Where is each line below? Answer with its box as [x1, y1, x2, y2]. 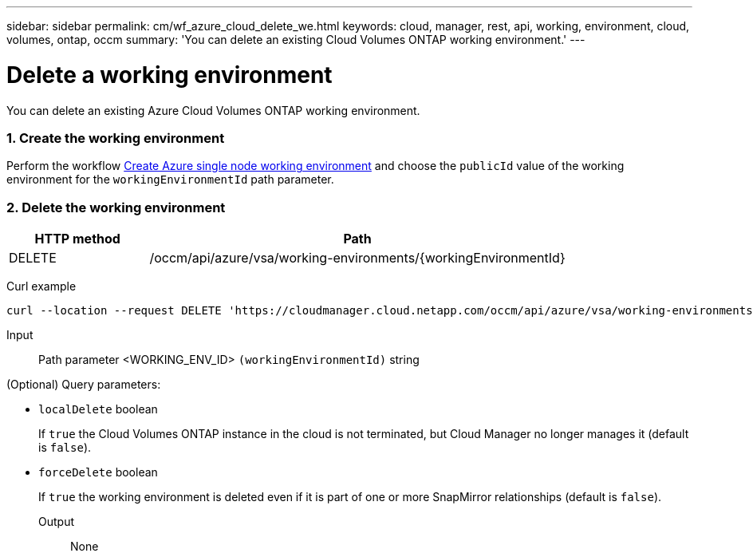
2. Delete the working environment [6, 199, 226, 215]
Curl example [6, 279, 77, 293]
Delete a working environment [6, 61, 333, 89]
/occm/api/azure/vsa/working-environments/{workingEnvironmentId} [149, 250, 566, 266]
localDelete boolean [38, 402, 158, 416]
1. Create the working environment [6, 129, 225, 146]
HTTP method [34, 231, 120, 247]
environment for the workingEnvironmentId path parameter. [6, 172, 334, 187]
